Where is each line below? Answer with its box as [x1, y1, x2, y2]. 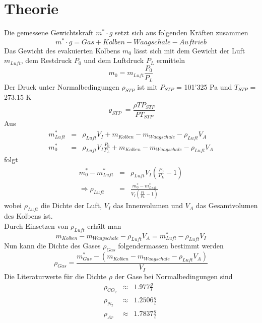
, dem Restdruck [21, 55, 72, 66]
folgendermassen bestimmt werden [118, 240, 224, 251]
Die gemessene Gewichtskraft [4, 27, 94, 38]
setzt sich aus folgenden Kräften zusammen [115, 27, 248, 38]
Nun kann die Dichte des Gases [4, 240, 101, 251]
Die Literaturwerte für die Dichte [4, 271, 106, 281]
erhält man [87, 220, 121, 231]
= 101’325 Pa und [176, 81, 232, 92]
